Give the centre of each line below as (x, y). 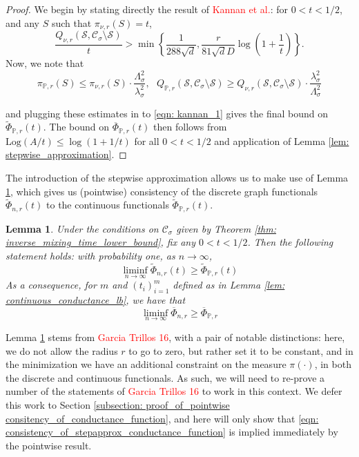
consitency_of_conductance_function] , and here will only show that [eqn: (162, 418)
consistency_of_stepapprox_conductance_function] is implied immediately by (172, 432)
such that (71, 22)
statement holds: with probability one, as (90, 256)
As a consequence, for (51, 285)
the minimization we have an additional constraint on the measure (146, 364)
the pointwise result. (49, 445)
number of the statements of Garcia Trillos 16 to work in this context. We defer (174, 391)
